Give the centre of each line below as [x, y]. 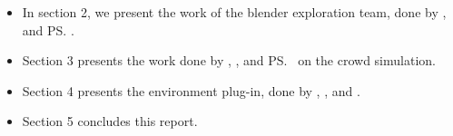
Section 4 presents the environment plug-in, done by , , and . [191, 90]
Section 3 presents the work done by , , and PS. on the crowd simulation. [229, 60]
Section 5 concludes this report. [110, 121]
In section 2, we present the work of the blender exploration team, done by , [234, 12]
